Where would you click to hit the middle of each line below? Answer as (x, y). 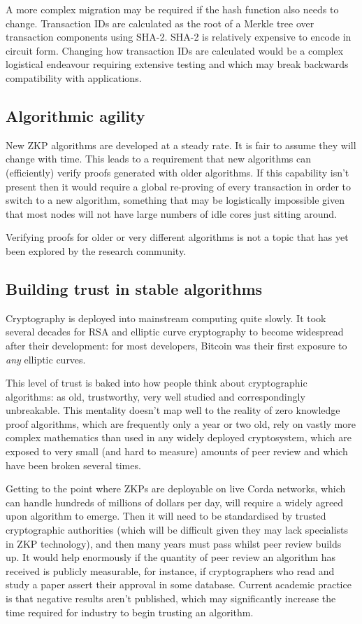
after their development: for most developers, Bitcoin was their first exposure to (176, 345)
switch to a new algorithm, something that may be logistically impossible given (175, 200)
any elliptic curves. (46, 359)
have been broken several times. (73, 465)
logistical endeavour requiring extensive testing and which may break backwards (177, 64)
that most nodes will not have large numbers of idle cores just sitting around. (171, 213)
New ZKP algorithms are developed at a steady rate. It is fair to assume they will (181, 145)
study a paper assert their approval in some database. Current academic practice (179, 584)
